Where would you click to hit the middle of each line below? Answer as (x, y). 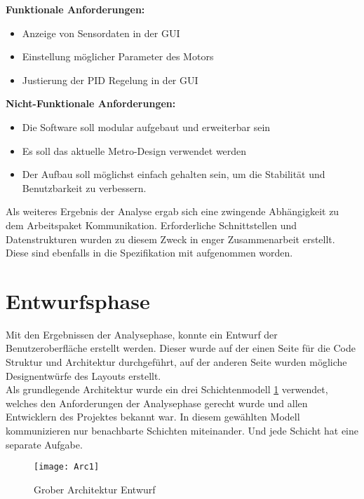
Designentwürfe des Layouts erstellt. (83, 375)
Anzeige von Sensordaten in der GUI (101, 33)
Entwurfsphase (78, 300)
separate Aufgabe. (44, 444)
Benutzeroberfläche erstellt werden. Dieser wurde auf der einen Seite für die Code (181, 348)
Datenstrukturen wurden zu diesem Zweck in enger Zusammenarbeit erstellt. (170, 239)
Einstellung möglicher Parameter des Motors (118, 56)
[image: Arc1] (67, 467)
